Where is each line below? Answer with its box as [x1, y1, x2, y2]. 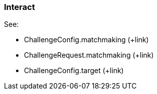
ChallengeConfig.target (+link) [24, 66, 124, 75]
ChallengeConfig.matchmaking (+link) [24, 35, 149, 44]
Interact [4, 2, 35, 12]
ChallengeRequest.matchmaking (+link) [24, 51, 154, 60]
